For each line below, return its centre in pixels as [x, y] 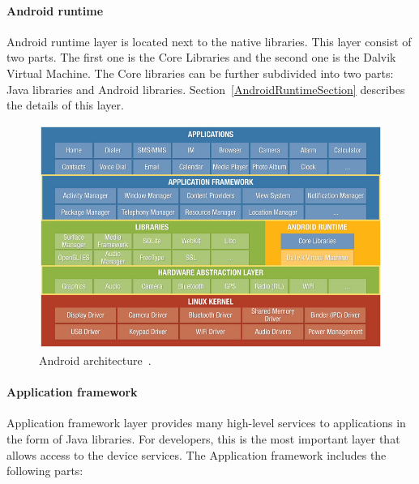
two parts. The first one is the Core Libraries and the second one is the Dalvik [201, 57]
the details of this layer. [65, 105]
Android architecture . [95, 360]
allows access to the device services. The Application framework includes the [197, 454]
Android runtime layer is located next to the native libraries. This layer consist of [209, 41]
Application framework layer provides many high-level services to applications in [206, 423]
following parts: [45, 471]
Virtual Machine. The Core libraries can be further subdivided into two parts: [200, 73]
